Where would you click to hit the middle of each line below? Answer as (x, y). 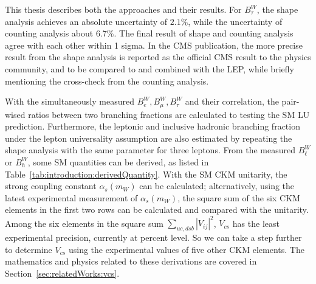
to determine (29, 249)
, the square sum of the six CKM (239, 197)
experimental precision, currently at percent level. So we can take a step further (153, 237)
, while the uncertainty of (235, 21)
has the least (256, 223)
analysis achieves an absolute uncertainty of (86, 21)
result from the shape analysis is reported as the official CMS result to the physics (158, 57)
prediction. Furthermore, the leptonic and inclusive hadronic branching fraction (153, 126)
